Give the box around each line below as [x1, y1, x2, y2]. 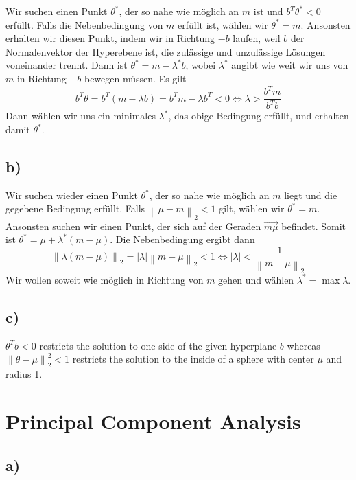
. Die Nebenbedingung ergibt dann [110, 232, 255, 247]
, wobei [185, 58, 216, 72]
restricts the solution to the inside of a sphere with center [72, 352, 314, 366]
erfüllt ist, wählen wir [178, 17, 268, 32]
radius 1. [5, 367, 43, 381]
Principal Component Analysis [5, 407, 301, 435]
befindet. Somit [281, 218, 346, 233]
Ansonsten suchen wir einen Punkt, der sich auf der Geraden [5, 218, 261, 233]
